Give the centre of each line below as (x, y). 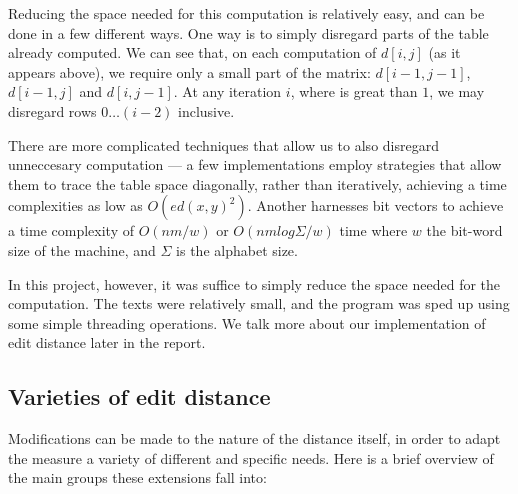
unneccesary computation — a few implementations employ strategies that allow (255, 164)
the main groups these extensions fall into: (137, 477)
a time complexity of (71, 230)
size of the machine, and (82, 249)
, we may (457, 91)
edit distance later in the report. (107, 342)
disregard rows (52, 110)
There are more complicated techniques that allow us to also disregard (223, 144)
